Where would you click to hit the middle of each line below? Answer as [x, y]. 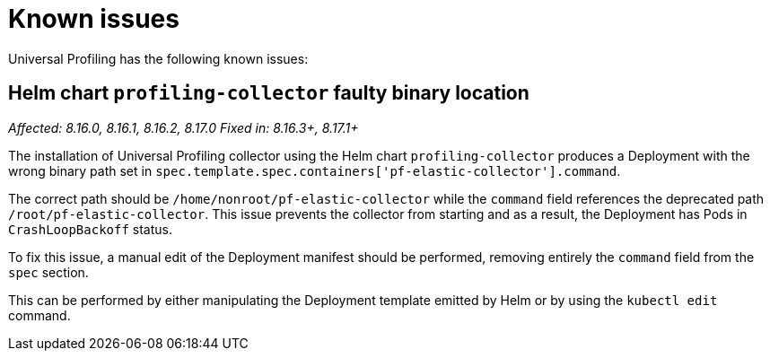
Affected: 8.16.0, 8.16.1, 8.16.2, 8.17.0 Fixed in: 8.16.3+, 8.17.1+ [184, 127]
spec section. [48, 272]
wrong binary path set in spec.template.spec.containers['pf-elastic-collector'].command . [315, 170]
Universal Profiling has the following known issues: [158, 58]
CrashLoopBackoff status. [90, 229]
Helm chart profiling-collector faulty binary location [269, 93]
